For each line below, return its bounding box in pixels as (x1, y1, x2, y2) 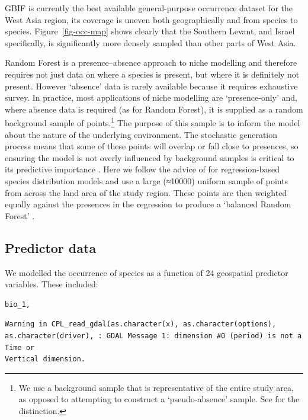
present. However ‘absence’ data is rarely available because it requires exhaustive (5, 79, 298, 92)
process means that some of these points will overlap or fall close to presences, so (5, 140, 299, 152)
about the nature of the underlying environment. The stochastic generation (5, 128, 278, 140)
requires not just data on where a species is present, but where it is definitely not (5, 68, 300, 80)
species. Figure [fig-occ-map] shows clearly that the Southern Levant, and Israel (5, 25, 295, 37)
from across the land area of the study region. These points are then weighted (5, 186, 287, 198)
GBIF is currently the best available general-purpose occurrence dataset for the (5, 2, 293, 14)
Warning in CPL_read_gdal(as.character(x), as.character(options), (5, 320, 277, 329)
